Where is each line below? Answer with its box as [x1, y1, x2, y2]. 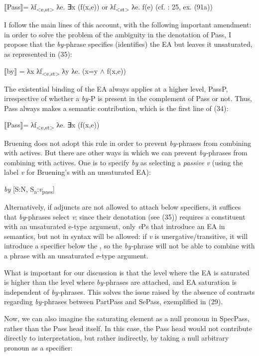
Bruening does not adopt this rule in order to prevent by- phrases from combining [4, 137, 252, 148]
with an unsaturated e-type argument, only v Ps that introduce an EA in [4, 221, 225, 232]
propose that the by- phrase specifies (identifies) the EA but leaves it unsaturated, [4, 39, 253, 49]
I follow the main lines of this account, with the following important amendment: [4, 19, 252, 30]
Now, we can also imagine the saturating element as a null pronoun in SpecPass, [4, 313, 250, 323]
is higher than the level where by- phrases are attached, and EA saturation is [4, 277, 237, 287]
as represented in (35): [4, 48, 72, 59]
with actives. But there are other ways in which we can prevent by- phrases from [4, 147, 248, 158]
